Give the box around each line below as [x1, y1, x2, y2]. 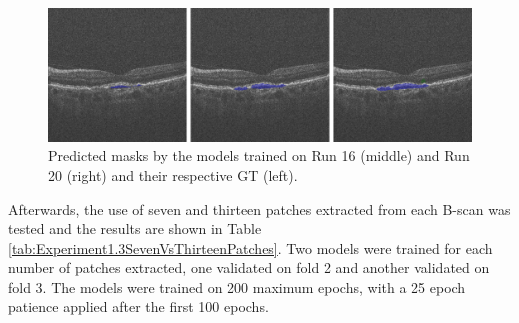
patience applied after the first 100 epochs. [8, 296, 269, 317]
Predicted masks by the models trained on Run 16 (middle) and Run [48, 145, 470, 166]
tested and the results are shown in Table [8, 218, 262, 239]
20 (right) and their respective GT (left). [48, 164, 298, 185]
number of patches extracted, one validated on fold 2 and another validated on [8, 257, 490, 278]
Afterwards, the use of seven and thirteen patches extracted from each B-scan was [8, 198, 511, 219]
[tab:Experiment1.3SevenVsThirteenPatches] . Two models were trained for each [8, 237, 493, 258]
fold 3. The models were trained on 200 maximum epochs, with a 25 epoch [8, 276, 466, 297]
